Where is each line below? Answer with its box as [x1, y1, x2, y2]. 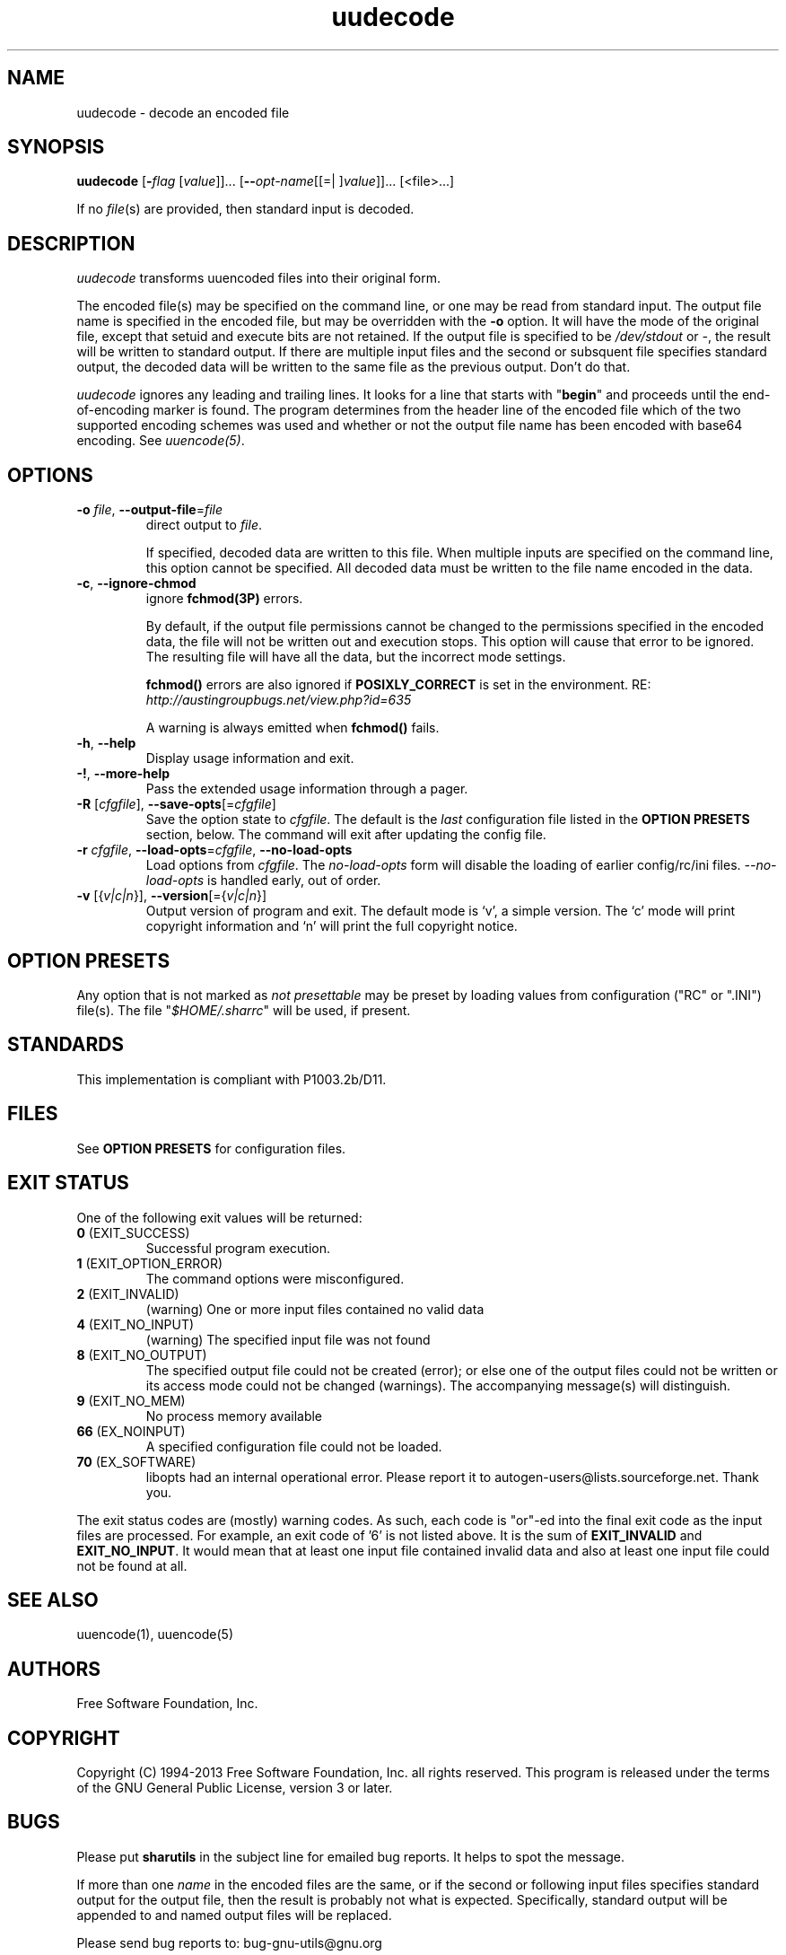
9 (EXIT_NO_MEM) [76, 1392, 186, 1408]
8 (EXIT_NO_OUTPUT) [76, 1346, 207, 1363]
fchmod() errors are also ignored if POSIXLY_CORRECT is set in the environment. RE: [145, 677, 651, 693]
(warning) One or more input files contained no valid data [145, 1301, 485, 1317]
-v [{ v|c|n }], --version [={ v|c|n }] [76, 888, 267, 904]
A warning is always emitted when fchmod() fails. [145, 720, 440, 736]
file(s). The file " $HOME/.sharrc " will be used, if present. [76, 1002, 411, 1018]
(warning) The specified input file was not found [145, 1331, 431, 1347]
